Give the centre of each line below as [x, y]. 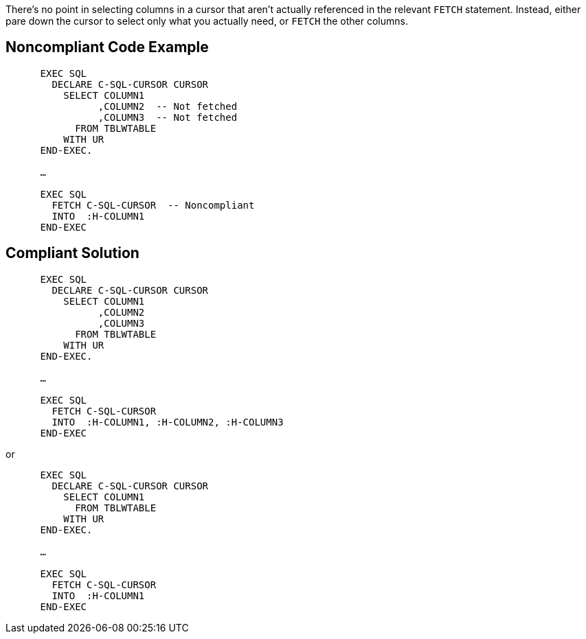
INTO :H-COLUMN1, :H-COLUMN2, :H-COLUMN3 [168, 422]
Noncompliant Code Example [107, 47]
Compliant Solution [72, 253]
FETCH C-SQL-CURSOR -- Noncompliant [153, 205]
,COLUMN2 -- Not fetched [168, 106]
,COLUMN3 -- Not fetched [168, 117]
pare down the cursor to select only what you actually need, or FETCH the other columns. [207, 21]
